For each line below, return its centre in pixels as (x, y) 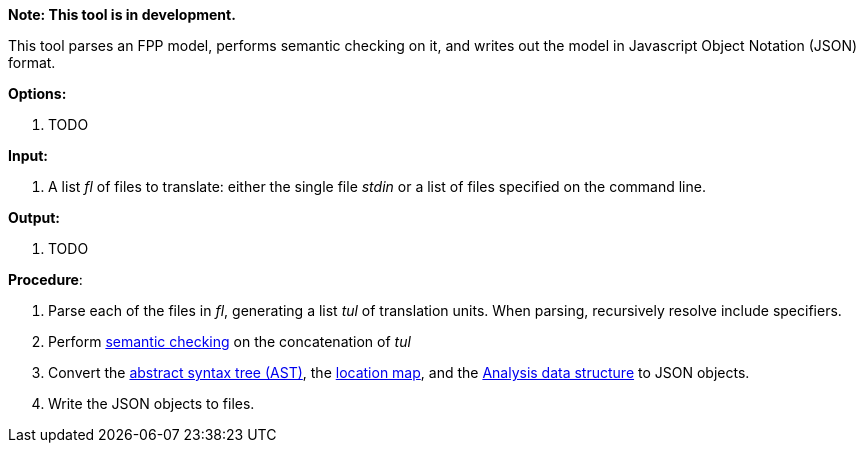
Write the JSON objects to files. (151, 403)
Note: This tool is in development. (122, 14)
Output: (34, 217)
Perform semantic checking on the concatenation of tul (229, 341)
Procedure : (45, 279)
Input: (28, 155)
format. (32, 62)
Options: (37, 93)
